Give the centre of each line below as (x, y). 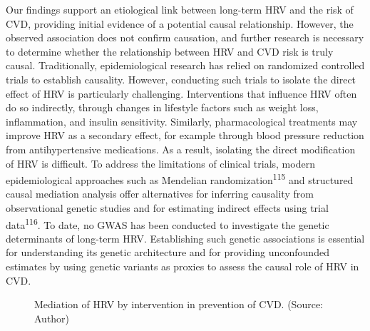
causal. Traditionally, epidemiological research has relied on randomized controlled (185, 65)
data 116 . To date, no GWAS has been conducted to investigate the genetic (168, 223)
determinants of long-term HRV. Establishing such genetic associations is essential (185, 238)
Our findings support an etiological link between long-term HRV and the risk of (180, 9)
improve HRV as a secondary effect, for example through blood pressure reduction (185, 135)
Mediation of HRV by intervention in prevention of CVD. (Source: (179, 304)
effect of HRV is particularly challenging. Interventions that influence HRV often (181, 93)
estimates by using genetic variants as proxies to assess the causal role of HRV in (183, 266)
